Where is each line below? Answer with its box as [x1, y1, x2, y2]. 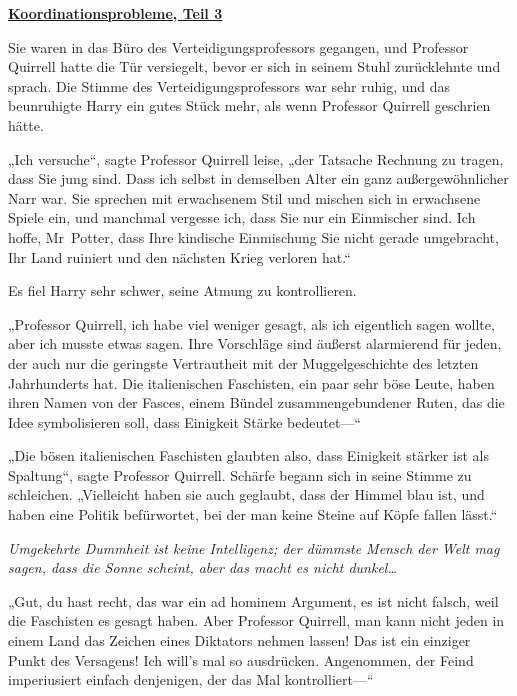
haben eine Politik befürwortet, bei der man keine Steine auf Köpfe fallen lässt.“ [8, 504, 498, 525]
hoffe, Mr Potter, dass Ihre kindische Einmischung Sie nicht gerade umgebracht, [8, 226, 499, 247]
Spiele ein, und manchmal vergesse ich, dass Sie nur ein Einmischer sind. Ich [8, 207, 476, 228]
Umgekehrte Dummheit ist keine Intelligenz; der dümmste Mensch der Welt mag [8, 537, 500, 558]
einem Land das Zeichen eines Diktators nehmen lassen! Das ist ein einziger [8, 630, 471, 651]
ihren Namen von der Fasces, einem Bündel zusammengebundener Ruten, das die [8, 392, 505, 413]
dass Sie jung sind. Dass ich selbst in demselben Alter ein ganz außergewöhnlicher [8, 168, 509, 189]
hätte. [8, 114, 44, 135]
